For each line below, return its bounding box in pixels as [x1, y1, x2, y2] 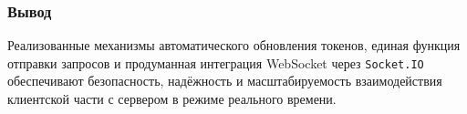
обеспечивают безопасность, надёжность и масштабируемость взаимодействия [7, 71, 442, 90]
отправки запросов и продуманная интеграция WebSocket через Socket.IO [7, 53, 424, 72]
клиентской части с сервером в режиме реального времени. [7, 89, 337, 109]
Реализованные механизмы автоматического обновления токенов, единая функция [7, 36, 461, 55]
